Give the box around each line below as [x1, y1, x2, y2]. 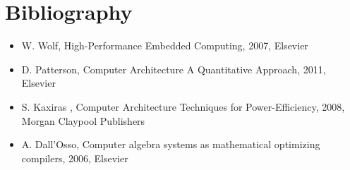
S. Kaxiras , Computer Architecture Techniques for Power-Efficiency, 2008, [21, 99, 345, 114]
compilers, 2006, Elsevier [21, 150, 128, 165]
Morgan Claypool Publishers [21, 113, 145, 128]
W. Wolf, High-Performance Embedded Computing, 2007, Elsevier [21, 38, 308, 53]
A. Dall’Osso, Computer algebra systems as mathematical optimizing [21, 137, 320, 152]
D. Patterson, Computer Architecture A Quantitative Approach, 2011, [21, 61, 326, 76]
